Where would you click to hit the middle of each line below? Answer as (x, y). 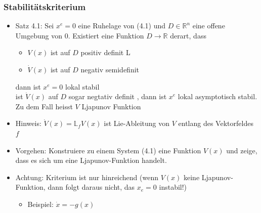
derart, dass (188, 35)
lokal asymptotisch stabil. (217, 96)
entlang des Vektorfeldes (216, 123)
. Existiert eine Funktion (106, 35)
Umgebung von (39, 35)
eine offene (209, 26)
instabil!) (173, 187)
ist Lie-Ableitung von (137, 123)
